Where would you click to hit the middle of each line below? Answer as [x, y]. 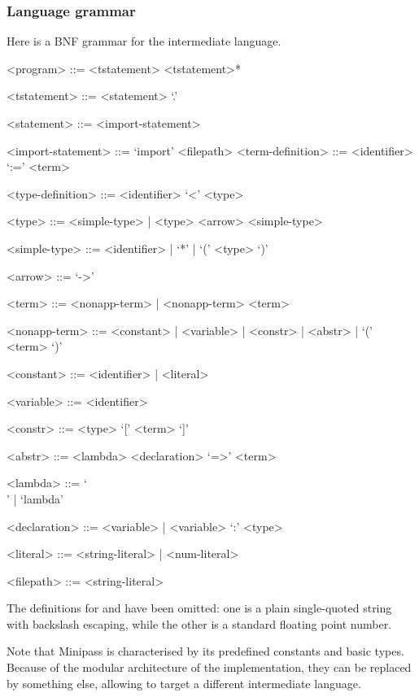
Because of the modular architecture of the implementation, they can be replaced [209, 667]
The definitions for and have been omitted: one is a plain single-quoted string [199, 608]
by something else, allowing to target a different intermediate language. [184, 683]
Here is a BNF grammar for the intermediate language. [144, 41]
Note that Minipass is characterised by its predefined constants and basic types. [205, 651]
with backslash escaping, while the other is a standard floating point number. [199, 623]
